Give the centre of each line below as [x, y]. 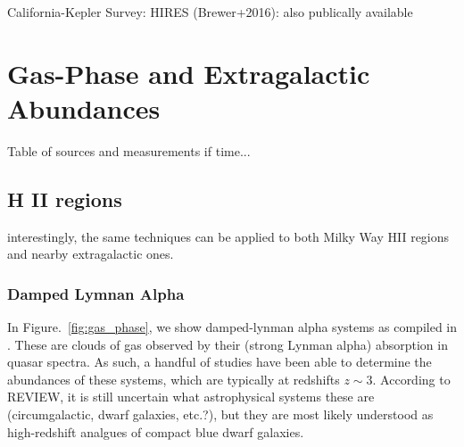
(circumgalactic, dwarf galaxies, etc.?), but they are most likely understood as [220, 414]
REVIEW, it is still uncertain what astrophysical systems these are [191, 397]
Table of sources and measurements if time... [129, 150]
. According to [411, 379]
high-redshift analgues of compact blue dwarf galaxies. [156, 431]
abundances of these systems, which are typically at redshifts [174, 379]
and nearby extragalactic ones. [91, 254]
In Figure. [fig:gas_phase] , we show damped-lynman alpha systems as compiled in [232, 327]
